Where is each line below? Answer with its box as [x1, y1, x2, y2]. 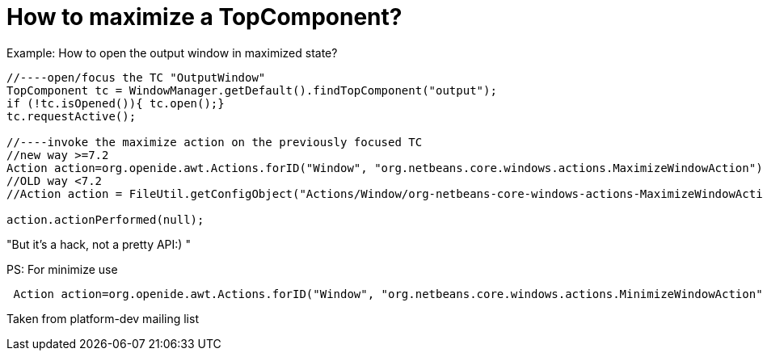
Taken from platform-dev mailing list [6, 311, 199, 325]
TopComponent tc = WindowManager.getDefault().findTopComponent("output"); [6, 83, 497, 97]
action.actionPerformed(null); [6, 212, 204, 226]
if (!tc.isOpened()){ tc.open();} [6, 96, 225, 110]
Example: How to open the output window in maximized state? [6, 45, 338, 60]
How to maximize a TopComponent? [6, 3, 403, 31]
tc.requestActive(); [6, 109, 137, 123]
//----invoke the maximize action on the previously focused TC [6, 135, 423, 149]
